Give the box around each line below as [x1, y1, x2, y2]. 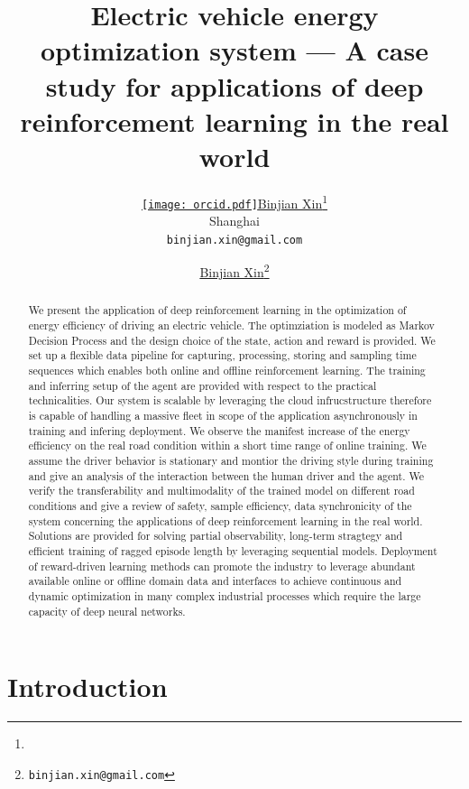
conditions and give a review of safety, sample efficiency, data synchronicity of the [28, 498, 412, 514]
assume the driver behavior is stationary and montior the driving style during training [28, 453, 434, 469]
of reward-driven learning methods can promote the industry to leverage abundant [28, 558, 416, 573]
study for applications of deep [45, 67, 424, 104]
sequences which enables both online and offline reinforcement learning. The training [28, 363, 426, 378]
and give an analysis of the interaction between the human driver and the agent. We [28, 468, 425, 483]
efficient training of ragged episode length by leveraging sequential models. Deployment [28, 543, 437, 558]
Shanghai [208, 211, 261, 230]
